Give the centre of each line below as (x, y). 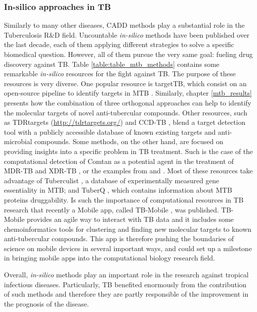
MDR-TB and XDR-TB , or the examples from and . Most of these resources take (128, 171)
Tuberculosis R (27, 34)
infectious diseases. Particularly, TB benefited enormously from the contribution (125, 284)
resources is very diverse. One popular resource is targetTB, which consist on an (126, 83)
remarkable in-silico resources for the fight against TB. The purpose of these (120, 74)
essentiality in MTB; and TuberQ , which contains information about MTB (118, 190)
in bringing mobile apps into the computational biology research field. (109, 258)
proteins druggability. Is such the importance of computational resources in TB (124, 199)
